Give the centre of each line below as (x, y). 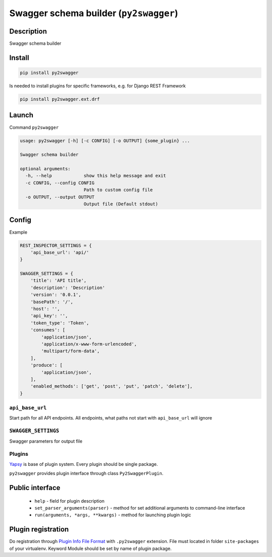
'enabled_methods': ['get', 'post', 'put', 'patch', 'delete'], (112, 386)
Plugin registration (39, 530)
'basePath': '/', (52, 302)
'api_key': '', (49, 316)
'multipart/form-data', (71, 351)
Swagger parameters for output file (46, 441)
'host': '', (45, 309)
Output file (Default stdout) (121, 204)
